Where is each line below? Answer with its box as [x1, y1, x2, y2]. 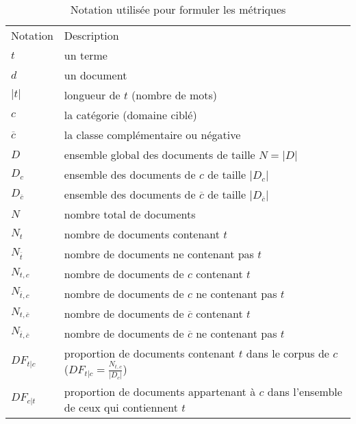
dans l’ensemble [267, 383, 342, 399]
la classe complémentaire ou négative [64, 127, 241, 142]
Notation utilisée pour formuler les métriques [70, 1, 286, 17]
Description [64, 27, 119, 43]
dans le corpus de [246, 345, 329, 361]
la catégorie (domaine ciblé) [64, 107, 197, 123]
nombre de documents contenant [64, 226, 220, 242]
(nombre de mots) [131, 87, 218, 103]
